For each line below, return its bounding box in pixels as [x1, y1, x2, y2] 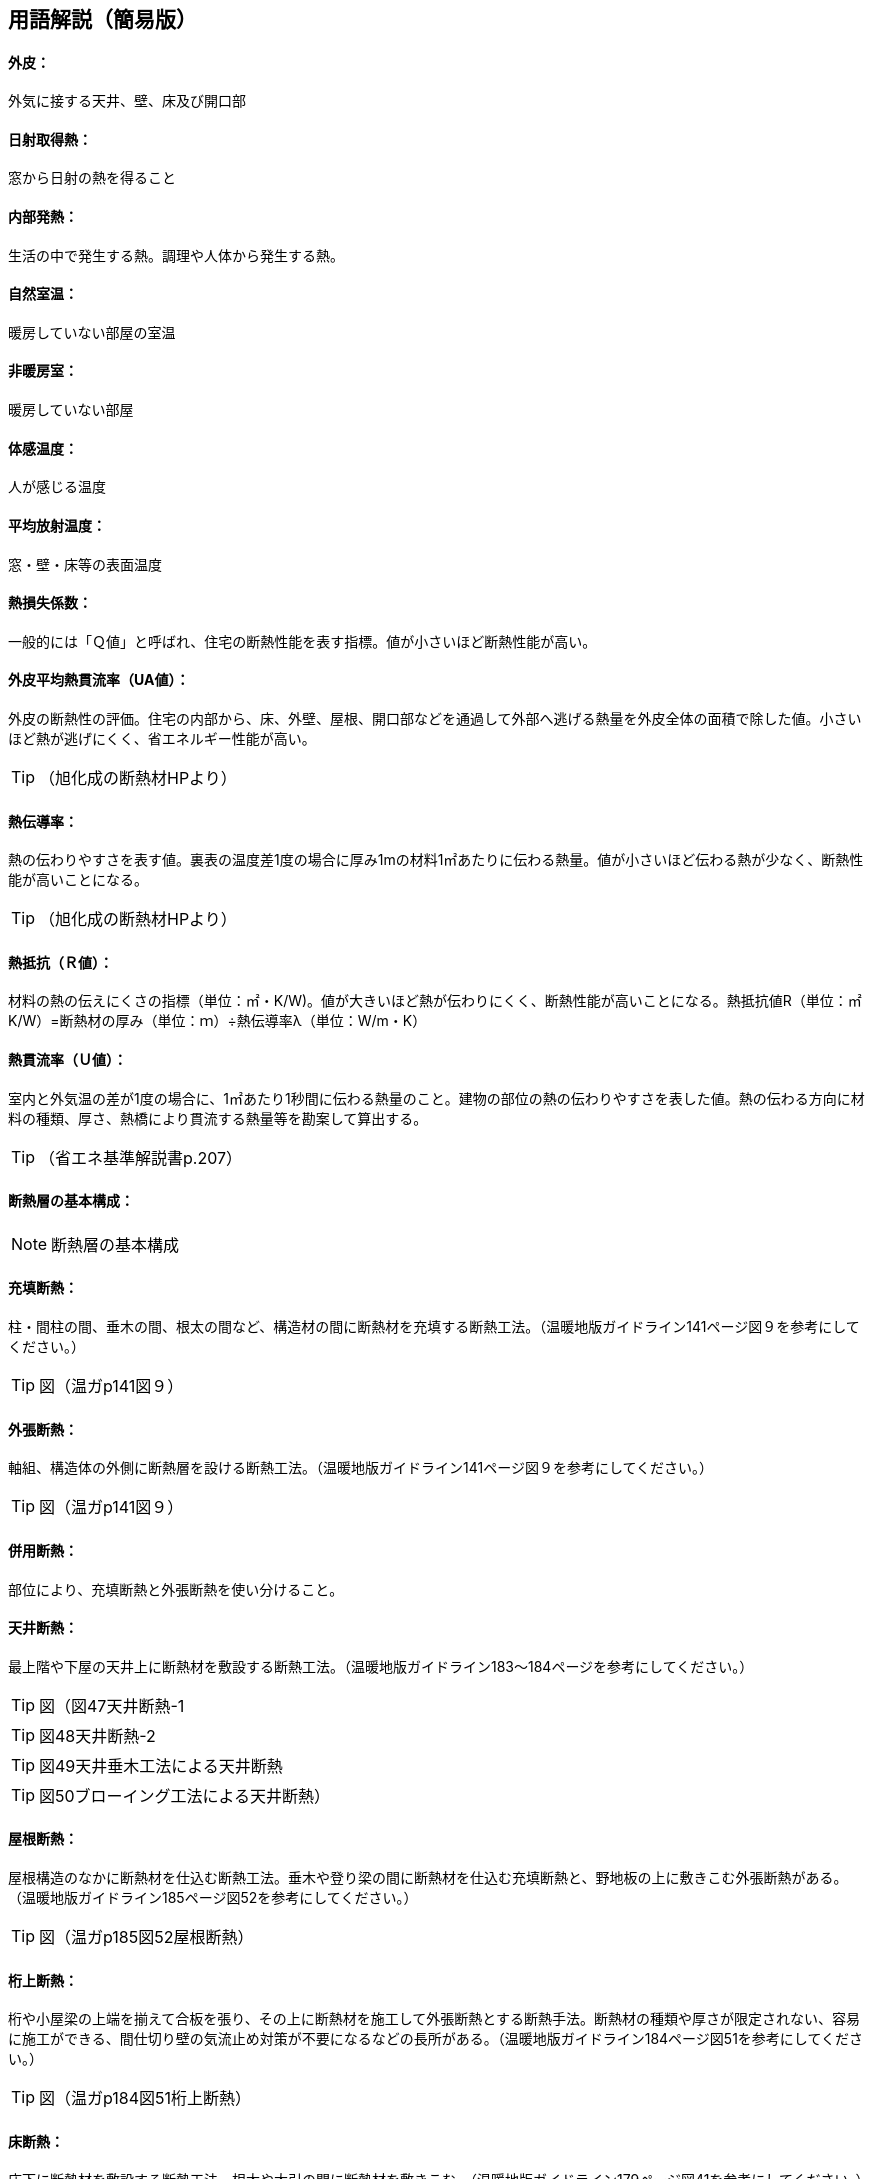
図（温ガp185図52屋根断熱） [39, 1926, 254, 1947]
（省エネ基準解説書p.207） [39, 1147, 243, 1168]
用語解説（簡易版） [8, 7, 197, 32]
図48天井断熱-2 [39, 1725, 156, 1746]
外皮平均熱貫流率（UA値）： [8, 671, 190, 689]
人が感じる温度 [8, 478, 106, 496]
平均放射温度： [8, 516, 106, 534]
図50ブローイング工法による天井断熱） [39, 1785, 331, 1806]
